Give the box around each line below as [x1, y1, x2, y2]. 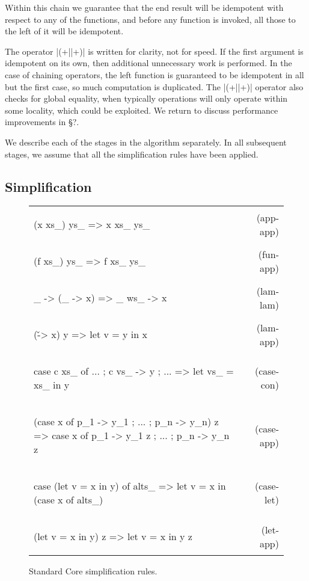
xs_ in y [34, 378, 70, 392]
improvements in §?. [5, 115, 79, 128]
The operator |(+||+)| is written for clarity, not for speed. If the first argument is [5, 45, 304, 57]
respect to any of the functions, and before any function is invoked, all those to [5, 13, 296, 25]
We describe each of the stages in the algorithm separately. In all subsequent [5, 135, 287, 148]
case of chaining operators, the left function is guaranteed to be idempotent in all [5, 68, 304, 81]
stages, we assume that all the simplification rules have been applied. [5, 147, 259, 160]
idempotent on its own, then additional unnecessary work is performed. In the [5, 57, 292, 69]
